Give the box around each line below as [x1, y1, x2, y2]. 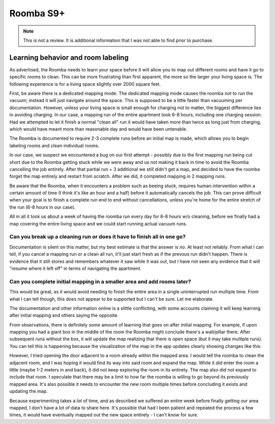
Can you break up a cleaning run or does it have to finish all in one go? [9, 233, 186, 240]
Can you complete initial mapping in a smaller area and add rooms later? [9, 278, 191, 285]
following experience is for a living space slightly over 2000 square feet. [9, 81, 161, 87]
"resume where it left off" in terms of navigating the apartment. [9, 265, 142, 271]
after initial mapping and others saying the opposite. [9, 312, 119, 318]
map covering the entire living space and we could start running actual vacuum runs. [9, 220, 187, 227]
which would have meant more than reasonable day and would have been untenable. [9, 126, 188, 132]
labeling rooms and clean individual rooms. [9, 142, 99, 148]
